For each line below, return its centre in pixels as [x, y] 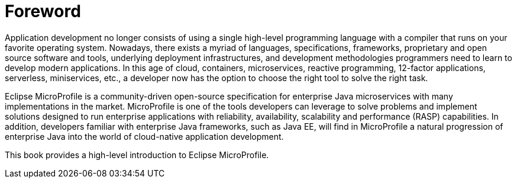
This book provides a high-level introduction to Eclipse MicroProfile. [137, 155]
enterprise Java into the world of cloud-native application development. [144, 136]
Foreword [43, 11]
